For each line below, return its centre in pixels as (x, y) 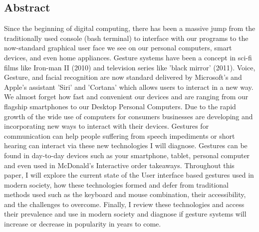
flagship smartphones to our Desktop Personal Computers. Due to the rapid (120, 106)
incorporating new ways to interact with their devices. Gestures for (107, 126)
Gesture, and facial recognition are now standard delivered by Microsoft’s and (123, 77)
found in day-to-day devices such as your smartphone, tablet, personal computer (127, 155)
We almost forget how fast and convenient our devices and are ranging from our (126, 97)
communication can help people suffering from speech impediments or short (120, 135)
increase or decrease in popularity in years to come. (83, 224)
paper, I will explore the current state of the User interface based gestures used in (129, 175)
